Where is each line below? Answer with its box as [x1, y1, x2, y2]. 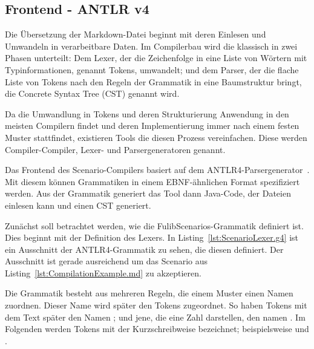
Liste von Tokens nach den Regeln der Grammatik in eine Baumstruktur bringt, [5, 75, 302, 88]
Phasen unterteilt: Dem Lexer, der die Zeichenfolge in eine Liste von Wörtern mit [5, 51, 307, 64]
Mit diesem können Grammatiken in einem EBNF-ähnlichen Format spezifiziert [5, 175, 300, 188]
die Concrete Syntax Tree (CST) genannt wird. [5, 87, 180, 100]
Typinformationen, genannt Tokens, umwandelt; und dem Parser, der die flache [5, 63, 299, 76]
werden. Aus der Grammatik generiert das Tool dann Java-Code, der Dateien [5, 187, 291, 200]
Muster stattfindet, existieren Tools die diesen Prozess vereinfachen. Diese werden [5, 131, 307, 143]
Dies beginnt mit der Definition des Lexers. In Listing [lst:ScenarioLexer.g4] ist [5, 231, 299, 244]
